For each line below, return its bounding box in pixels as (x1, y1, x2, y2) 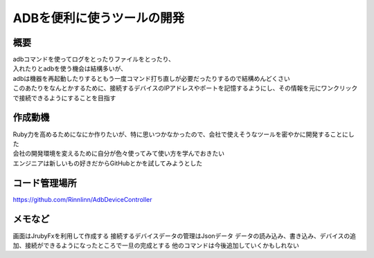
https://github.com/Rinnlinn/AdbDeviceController (12, 195, 152, 203)
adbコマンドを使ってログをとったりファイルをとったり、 (12, 55, 175, 64)
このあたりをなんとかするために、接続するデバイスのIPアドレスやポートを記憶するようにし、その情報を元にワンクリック (12, 84, 358, 93)
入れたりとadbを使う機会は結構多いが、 (12, 64, 127, 73)
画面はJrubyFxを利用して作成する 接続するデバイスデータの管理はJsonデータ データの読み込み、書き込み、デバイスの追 (12, 232, 357, 240)
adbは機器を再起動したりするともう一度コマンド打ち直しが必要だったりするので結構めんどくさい (12, 74, 290, 82)
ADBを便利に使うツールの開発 (12, 10, 185, 26)
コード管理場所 (12, 177, 77, 189)
